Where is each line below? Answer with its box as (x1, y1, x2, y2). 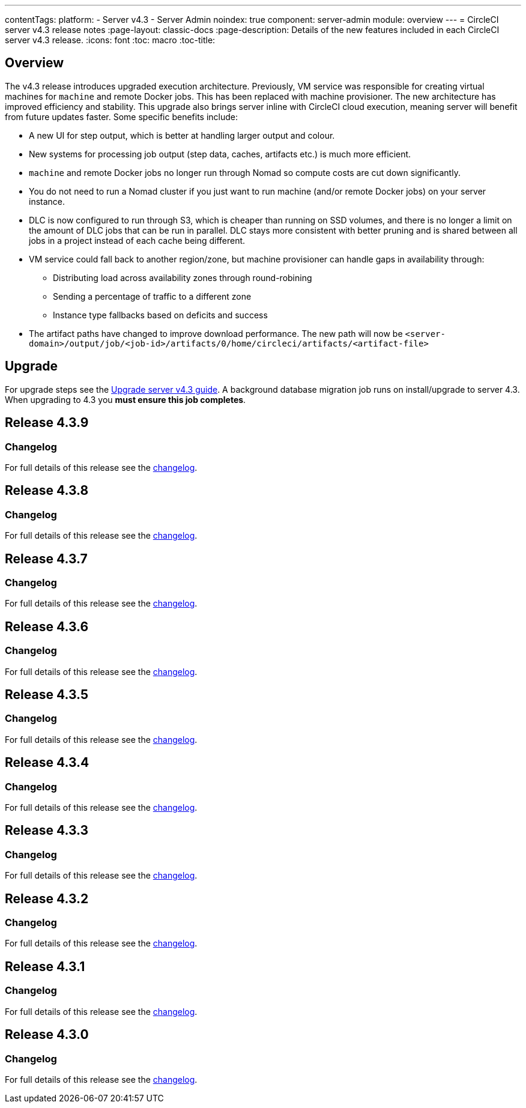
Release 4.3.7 (5, 551, 88, 566)
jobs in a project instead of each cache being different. (29, 235, 246, 246)
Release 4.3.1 (5, 958, 85, 974)
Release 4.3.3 (5, 823, 89, 838)
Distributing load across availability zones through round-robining (53, 272, 312, 283)
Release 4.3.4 (5, 755, 89, 770)
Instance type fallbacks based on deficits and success (53, 309, 268, 320)
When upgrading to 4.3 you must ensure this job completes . (5, 394, 246, 405)
